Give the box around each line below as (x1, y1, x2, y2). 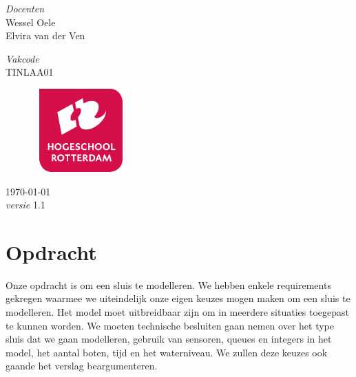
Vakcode (6, 51, 39, 65)
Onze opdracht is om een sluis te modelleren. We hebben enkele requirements (6, 277, 331, 292)
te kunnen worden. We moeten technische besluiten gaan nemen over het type (6, 318, 334, 332)
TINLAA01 (6, 65, 54, 79)
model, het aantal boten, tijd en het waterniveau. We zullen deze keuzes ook (6, 345, 328, 359)
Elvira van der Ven (6, 28, 85, 43)
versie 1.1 (6, 197, 45, 212)
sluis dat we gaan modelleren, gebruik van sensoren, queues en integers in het (6, 332, 332, 346)
